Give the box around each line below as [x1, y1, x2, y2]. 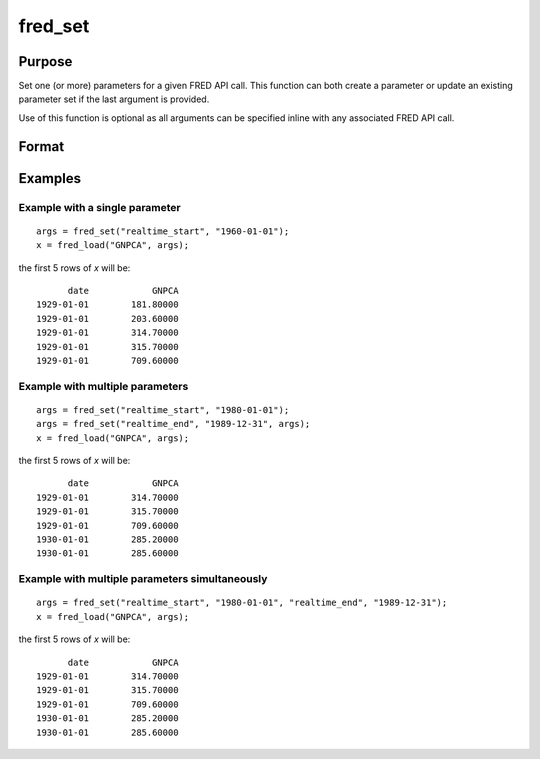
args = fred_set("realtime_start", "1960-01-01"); [36, 225, 290, 237]
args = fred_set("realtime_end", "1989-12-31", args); [36, 418, 311, 430]
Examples [18, 170, 82, 187]
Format [18, 138, 65, 155]
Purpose [18, 53, 73, 70]
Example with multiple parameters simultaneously [18, 572, 268, 586]
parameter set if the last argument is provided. [18, 93, 210, 105]
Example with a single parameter [18, 200, 181, 214]
